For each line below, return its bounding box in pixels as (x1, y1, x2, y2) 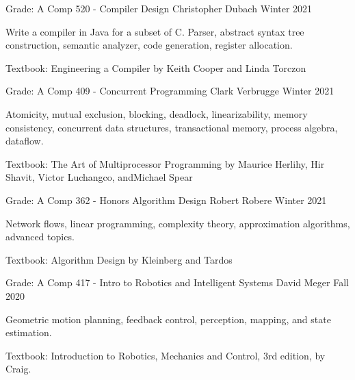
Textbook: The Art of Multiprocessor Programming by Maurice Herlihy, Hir (5, 156, 325, 170)
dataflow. (5, 134, 44, 148)
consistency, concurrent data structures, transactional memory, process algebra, (5, 120, 338, 134)
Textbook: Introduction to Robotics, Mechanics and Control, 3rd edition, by (5, 348, 326, 362)
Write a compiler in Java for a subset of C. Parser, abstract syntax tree (5, 24, 304, 38)
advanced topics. (5, 229, 75, 244)
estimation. (5, 325, 52, 340)
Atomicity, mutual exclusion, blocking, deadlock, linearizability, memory (5, 106, 308, 121)
